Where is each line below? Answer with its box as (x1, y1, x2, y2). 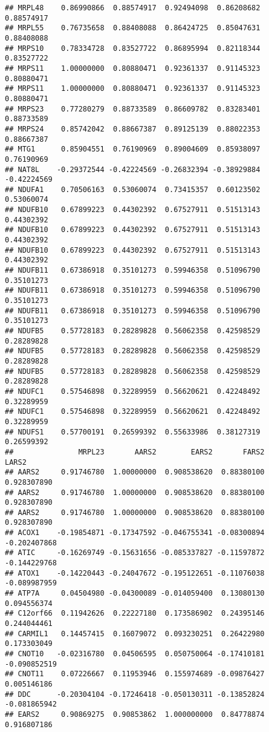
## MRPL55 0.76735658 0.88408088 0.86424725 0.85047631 (5, 24, 261, 33)
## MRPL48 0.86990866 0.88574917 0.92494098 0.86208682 (5, 4, 261, 12)
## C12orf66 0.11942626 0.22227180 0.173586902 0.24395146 (5, 609, 265, 618)
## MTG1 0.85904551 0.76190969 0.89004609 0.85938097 (5, 145, 261, 154)
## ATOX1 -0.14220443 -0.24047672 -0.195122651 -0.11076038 (5, 568, 265, 577)
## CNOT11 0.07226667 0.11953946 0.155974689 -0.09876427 (5, 670, 265, 679)
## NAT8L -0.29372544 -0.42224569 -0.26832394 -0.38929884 (5, 165, 261, 174)
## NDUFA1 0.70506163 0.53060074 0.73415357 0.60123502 (5, 185, 261, 194)
